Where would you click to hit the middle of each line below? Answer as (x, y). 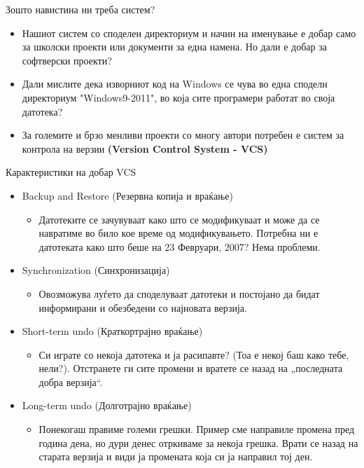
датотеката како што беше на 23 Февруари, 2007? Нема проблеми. (180, 246)
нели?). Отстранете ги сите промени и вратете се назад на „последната (191, 368)
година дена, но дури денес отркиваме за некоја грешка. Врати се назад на (198, 442)
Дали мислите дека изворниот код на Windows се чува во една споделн (175, 84)
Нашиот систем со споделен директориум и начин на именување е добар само (189, 33)
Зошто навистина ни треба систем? (80, 9)
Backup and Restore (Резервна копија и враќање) (128, 195)
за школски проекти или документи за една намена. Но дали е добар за (174, 47)
